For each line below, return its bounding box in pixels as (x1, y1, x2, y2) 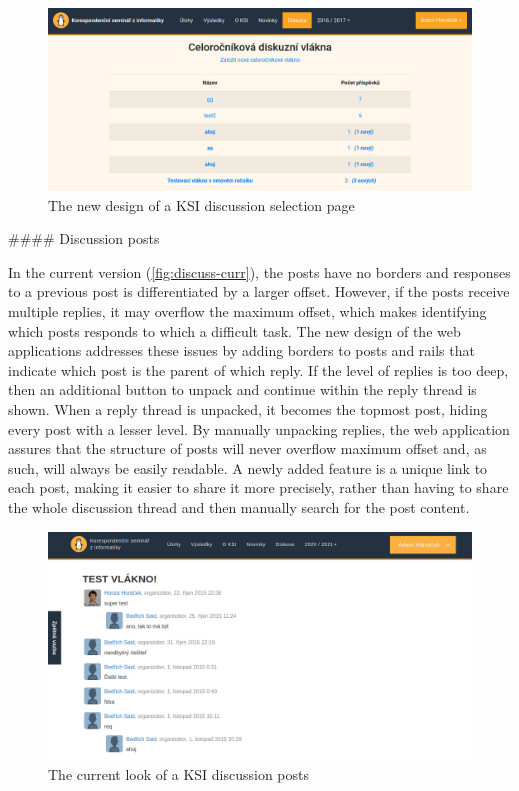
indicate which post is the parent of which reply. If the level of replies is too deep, (8, 359, 509, 380)
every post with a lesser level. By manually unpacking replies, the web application (8, 418, 510, 439)
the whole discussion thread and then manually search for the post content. (8, 496, 470, 517)
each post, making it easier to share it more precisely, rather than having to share (8, 477, 509, 498)
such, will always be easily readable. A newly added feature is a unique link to (8, 457, 488, 478)
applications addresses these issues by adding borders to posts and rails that (8, 340, 475, 361)
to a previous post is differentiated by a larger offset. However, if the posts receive (8, 281, 510, 302)
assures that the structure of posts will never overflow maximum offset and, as (8, 438, 487, 459)
